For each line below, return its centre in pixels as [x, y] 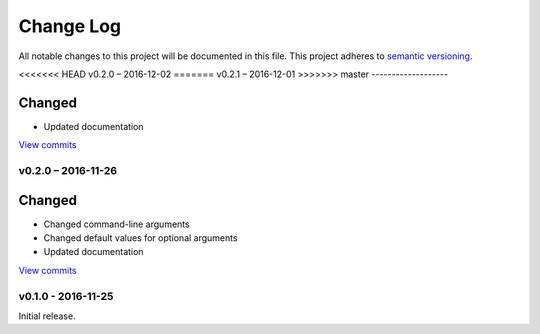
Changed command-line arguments [116, 224]
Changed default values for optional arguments [141, 238]
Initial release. [47, 316]
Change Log [70, 26]
